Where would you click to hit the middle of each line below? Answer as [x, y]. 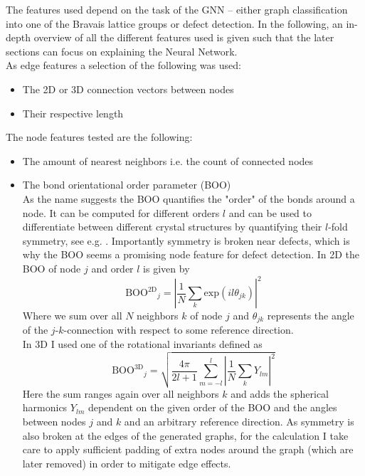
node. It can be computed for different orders [121, 212]
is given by [166, 268]
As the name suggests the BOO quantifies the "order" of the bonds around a [189, 198]
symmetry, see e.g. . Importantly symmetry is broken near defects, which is [186, 240]
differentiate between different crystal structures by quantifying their [172, 227]
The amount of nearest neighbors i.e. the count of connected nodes [168, 160]
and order [112, 268]
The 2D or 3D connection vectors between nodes [128, 89]
